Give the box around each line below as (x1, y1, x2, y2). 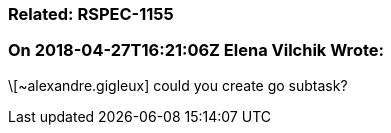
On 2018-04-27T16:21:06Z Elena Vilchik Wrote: (8, 40, 384, 61)
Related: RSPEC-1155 (8, 4, 174, 24)
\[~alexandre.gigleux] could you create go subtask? (8, 76, 348, 94)
